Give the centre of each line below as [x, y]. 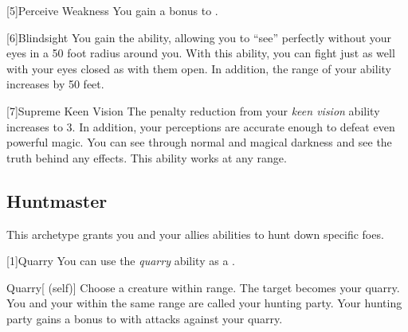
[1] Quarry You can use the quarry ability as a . [121, 261]
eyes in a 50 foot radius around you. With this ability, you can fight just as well [201, 53]
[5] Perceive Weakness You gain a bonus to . [112, 10]
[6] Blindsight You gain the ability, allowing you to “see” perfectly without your [199, 37]
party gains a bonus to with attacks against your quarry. [145, 318]
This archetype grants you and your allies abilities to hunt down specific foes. [195, 234]
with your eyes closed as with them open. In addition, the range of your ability [199, 68]
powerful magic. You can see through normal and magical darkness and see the [199, 142]
